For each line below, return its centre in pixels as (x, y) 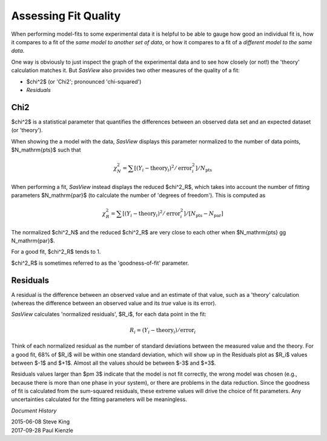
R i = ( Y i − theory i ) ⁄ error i (163, 331)
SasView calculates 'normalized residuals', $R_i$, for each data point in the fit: (109, 314)
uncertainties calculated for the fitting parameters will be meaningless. (99, 399)
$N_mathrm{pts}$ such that (46, 150)
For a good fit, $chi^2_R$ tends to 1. (56, 252)
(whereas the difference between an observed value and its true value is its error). (114, 303)
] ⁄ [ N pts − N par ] (203, 214)
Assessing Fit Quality (66, 16)
